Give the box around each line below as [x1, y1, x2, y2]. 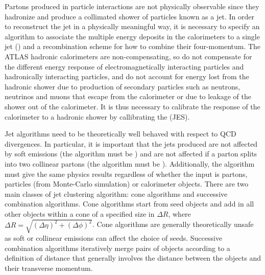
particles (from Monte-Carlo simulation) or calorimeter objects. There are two [5, 178, 249, 189]
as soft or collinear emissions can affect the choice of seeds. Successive [5, 233, 223, 243]
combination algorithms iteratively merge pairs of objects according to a [5, 242, 230, 253]
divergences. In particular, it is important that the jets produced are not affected [5, 138, 258, 149]
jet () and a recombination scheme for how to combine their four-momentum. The [5, 41, 261, 52]
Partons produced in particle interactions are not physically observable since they [5, 1, 259, 11]
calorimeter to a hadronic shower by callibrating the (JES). [5, 111, 190, 122]
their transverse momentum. [5, 262, 93, 273]
